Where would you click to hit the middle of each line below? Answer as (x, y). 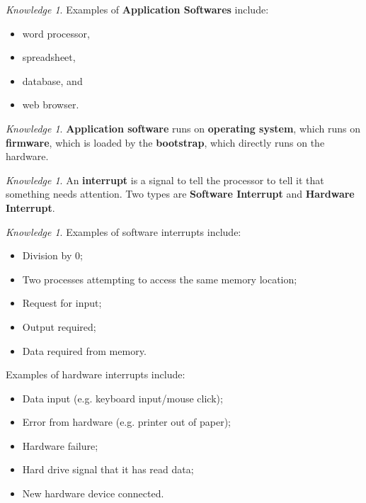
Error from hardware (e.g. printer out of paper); (127, 422)
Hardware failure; (60, 445)
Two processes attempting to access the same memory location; (160, 279)
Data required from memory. (84, 350)
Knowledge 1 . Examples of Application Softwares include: (137, 9)
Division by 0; (52, 255)
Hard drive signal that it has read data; (108, 469)
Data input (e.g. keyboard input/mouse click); (122, 398)
